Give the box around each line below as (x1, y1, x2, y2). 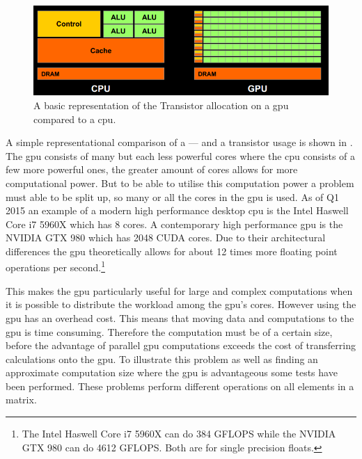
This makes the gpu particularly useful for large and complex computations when (6, 283, 353, 298)
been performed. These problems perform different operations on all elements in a (6, 378, 354, 393)
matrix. (6, 392, 37, 407)
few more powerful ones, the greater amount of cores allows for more (6, 162, 298, 177)
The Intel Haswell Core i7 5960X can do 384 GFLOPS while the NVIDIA (22, 426, 336, 441)
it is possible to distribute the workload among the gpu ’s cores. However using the (6, 297, 356, 312)
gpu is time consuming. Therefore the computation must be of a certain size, (6, 324, 333, 339)
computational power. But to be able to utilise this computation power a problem (6, 175, 354, 190)
